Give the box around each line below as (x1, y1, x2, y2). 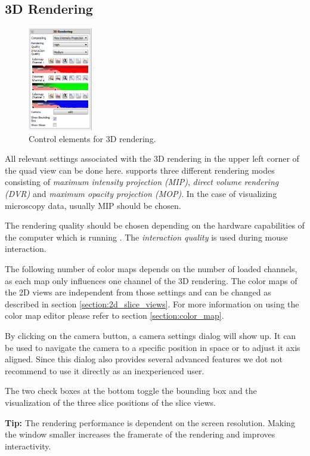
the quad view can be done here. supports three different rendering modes (5, 164, 275, 176)
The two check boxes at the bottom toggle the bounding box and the (5, 384, 257, 397)
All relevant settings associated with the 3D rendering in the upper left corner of (5, 152, 299, 165)
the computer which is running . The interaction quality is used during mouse (5, 230, 288, 243)
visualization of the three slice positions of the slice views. (5, 396, 216, 408)
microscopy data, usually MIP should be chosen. (5, 199, 181, 211)
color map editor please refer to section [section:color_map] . (5, 309, 224, 322)
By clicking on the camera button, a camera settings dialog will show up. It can (5, 329, 296, 341)
